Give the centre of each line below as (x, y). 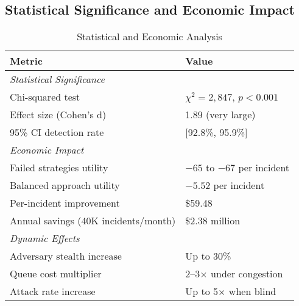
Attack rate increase (53, 291)
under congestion (247, 274)
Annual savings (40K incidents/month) (93, 221)
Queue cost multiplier (56, 274)
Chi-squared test (45, 97)
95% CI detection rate (57, 132)
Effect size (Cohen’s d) (58, 115)
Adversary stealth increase (66, 256)
